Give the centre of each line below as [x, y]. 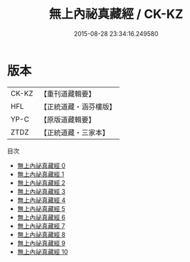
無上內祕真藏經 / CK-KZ [116, 14]
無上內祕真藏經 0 [41, 165]
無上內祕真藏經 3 [41, 191]
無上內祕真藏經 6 [41, 217]
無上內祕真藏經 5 [41, 208]
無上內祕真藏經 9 [41, 243]
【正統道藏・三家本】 [74, 132]
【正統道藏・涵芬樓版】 [78, 106]
